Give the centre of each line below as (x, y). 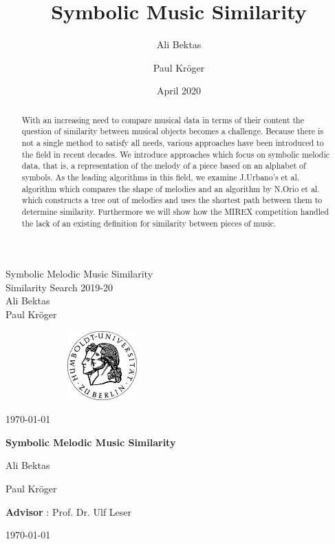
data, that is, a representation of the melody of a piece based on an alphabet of (164, 166)
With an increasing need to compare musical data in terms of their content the (163, 119)
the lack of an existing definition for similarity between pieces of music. (149, 223)
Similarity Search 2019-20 (60, 287)
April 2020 (179, 91)
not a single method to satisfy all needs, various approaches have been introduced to (173, 143)
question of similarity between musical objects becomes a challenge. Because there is (173, 131)
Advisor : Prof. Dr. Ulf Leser (69, 511)
